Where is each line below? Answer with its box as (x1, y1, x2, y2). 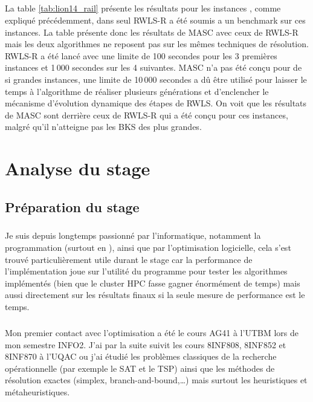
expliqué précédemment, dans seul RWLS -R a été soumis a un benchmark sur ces (5, 13, 306, 26)
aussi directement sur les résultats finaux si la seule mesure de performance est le (5, 288, 305, 301)
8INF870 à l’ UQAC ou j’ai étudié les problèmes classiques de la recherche (5, 350, 277, 363)
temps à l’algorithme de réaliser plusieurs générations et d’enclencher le (5, 85, 269, 97)
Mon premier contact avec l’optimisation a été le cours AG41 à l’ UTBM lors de (5, 326, 298, 339)
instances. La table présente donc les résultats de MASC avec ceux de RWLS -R (5, 25, 298, 38)
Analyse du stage (5, 156, 150, 181)
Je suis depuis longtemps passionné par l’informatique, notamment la (5, 229, 261, 242)
